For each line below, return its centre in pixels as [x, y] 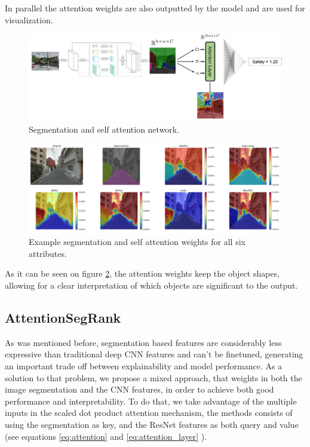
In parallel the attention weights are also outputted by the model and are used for [155, 8]
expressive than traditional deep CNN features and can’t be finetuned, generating [154, 354]
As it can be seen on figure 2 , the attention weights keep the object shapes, [142, 273]
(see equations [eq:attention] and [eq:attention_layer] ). [106, 436]
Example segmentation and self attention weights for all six [137, 242]
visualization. [29, 19]
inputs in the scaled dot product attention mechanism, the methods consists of [149, 413]
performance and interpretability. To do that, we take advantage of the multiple [151, 401]
